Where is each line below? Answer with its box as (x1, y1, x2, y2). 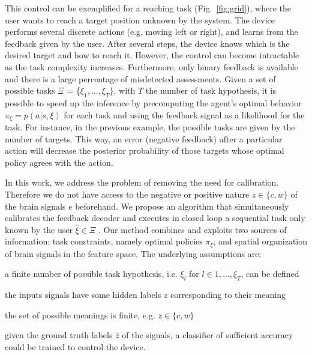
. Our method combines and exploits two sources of (98, 223, 287, 235)
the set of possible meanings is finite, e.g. (5, 308, 155, 321)
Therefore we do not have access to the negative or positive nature (5, 187, 250, 200)
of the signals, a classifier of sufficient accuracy (122, 329, 293, 341)
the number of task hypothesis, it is (145, 84, 277, 97)
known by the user (5, 223, 73, 235)
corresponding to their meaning (170, 288, 286, 301)
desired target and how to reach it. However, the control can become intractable (5, 49, 299, 61)
